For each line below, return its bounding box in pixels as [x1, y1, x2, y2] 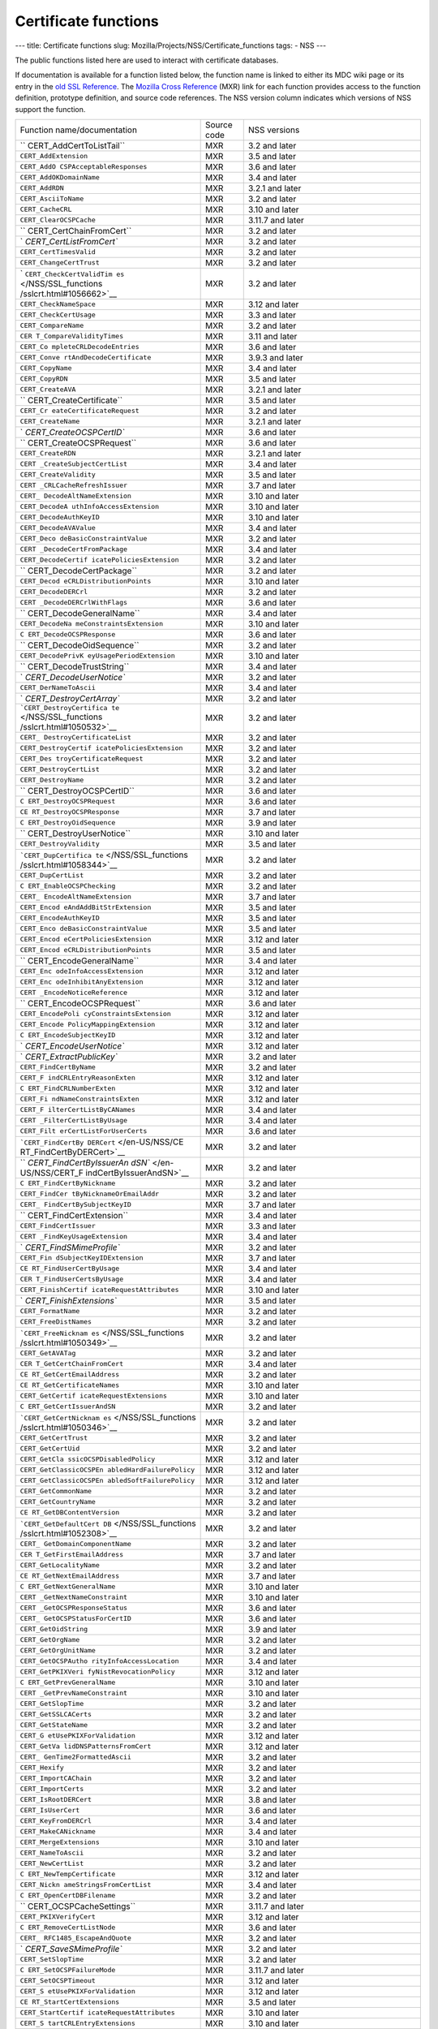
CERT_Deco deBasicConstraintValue [19, 534, 148, 543]
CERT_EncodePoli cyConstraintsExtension [19, 1010, 172, 1019]
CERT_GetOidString [19, 1625, 88, 1634]
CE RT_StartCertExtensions [19, 1997, 120, 2006]
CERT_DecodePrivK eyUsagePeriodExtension [19, 652, 175, 661]
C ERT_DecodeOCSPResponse [19, 630, 116, 639]
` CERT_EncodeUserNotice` [19, 1040, 125, 1051]
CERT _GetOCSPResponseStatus [19, 1604, 128, 1613]
